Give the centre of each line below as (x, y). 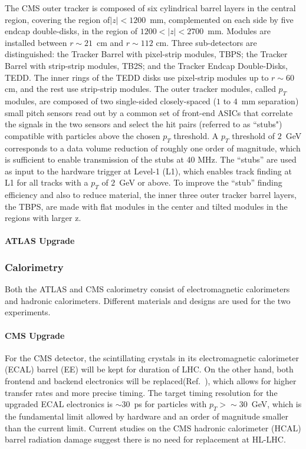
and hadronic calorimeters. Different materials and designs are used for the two (148, 300)
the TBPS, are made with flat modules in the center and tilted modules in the (146, 206)
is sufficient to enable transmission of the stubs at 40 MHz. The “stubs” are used (151, 159)
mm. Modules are (239, 31)
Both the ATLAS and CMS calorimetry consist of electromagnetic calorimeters (147, 289)
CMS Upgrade (35, 335)
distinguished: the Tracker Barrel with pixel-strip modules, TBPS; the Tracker (146, 54)
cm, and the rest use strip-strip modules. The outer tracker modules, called (140, 89)
